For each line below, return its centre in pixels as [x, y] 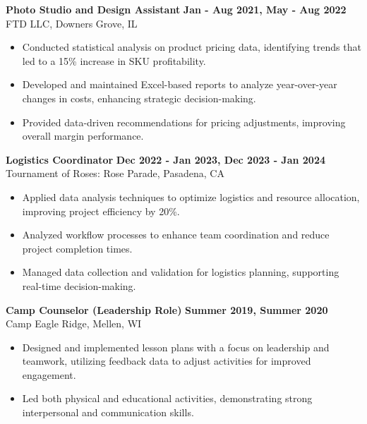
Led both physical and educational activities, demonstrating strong [167, 398]
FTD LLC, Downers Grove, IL [72, 23]
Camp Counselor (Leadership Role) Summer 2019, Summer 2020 [167, 309]
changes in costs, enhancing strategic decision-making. [139, 98]
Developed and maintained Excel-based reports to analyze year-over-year [180, 84]
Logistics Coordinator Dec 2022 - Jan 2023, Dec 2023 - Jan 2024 [166, 159]
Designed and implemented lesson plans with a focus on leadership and [176, 347]
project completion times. [77, 248]
